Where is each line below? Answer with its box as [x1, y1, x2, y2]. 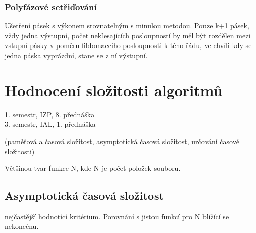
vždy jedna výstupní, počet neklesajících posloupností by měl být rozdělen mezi [5, 30, 251, 40]
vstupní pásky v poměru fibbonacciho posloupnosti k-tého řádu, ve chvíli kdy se [5, 40, 252, 51]
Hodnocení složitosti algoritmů [5, 79, 223, 100]
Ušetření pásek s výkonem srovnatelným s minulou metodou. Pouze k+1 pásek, [5, 20, 249, 31]
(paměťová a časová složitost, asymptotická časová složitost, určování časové [5, 135, 239, 146]
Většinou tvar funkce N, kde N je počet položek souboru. [5, 163, 181, 173]
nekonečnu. [5, 221, 39, 231]
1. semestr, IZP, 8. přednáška [5, 109, 95, 119]
